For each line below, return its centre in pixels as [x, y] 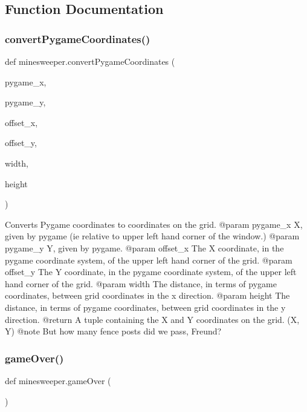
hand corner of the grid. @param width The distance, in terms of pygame [141, 283]
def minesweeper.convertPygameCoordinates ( [90, 61]
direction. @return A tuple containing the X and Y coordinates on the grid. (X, [152, 319]
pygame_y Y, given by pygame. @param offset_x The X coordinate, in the [144, 248]
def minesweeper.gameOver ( [58, 380]
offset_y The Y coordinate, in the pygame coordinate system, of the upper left [151, 272]
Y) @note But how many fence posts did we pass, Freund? [113, 331]
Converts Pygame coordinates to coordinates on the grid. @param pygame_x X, [154, 224]
